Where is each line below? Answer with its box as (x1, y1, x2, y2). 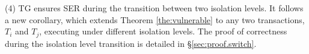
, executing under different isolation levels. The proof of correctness (39, 25, 287, 37)
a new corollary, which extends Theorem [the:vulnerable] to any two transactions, (5, 13, 305, 26)
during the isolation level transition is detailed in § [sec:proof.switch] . (5, 37, 257, 49)
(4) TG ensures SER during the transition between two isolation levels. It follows (5, 2, 304, 14)
